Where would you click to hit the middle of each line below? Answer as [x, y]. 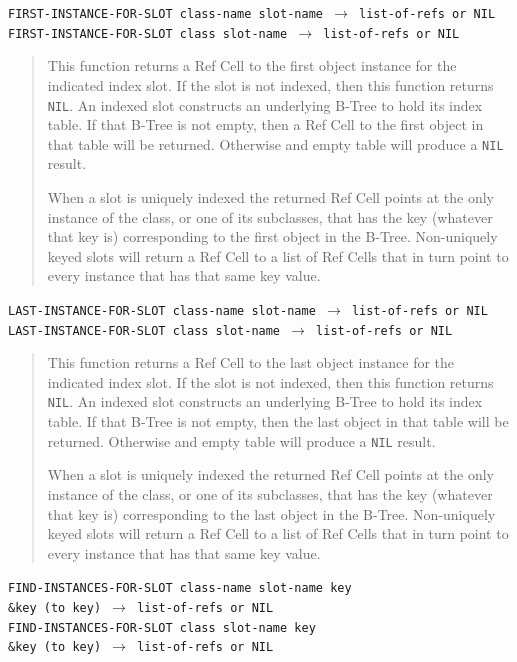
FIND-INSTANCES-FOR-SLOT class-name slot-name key [180, 588]
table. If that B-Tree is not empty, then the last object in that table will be [278, 421]
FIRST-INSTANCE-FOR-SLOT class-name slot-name [165, 14]
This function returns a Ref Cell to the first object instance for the [252, 65]
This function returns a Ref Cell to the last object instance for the [251, 362]
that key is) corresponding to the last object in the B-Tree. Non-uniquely [271, 513]
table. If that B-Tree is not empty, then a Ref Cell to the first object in [265, 124]
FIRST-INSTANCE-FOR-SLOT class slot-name [148, 33]
